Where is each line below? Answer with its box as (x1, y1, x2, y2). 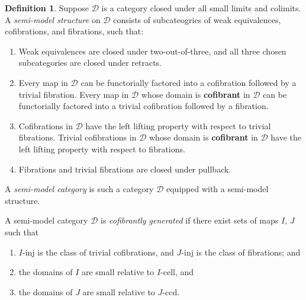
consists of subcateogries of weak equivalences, (113, 13, 281, 25)
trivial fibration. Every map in (18, 88, 129, 100)
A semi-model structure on (5, 13, 101, 25)
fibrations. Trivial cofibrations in (18, 131, 137, 143)
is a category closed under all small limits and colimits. (101, 2, 301, 14)
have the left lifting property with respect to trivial (85, 119, 271, 132)
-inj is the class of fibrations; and (181, 245, 301, 258)
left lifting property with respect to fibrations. (18, 142, 185, 155)
